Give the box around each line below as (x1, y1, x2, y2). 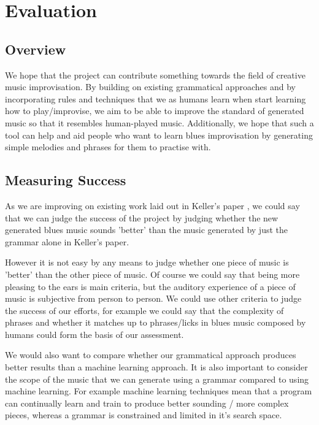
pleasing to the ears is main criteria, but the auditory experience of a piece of (5, 280, 296, 293)
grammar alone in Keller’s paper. (5, 235, 129, 248)
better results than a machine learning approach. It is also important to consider (5, 361, 308, 373)
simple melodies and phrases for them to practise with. (5, 140, 211, 153)
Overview (5, 39, 66, 58)
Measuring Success (5, 170, 126, 190)
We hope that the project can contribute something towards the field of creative (5, 68, 306, 81)
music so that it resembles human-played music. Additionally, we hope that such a (5, 116, 314, 129)
